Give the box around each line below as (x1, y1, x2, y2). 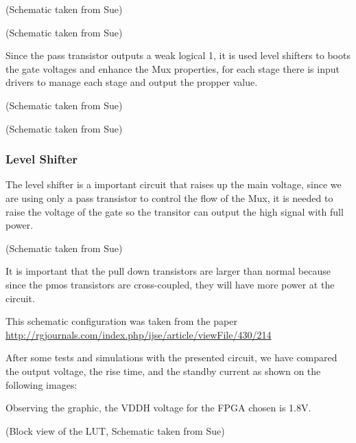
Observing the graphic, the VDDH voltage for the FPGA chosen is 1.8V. (5, 400, 311, 415)
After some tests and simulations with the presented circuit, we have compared (5, 350, 337, 365)
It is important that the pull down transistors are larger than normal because (5, 264, 331, 278)
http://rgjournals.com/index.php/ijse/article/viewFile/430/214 (5, 327, 272, 341)
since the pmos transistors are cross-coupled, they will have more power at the (5, 277, 335, 291)
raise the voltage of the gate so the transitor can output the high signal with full (5, 204, 344, 218)
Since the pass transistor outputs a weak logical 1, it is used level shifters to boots (5, 48, 351, 63)
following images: (5, 377, 78, 391)
